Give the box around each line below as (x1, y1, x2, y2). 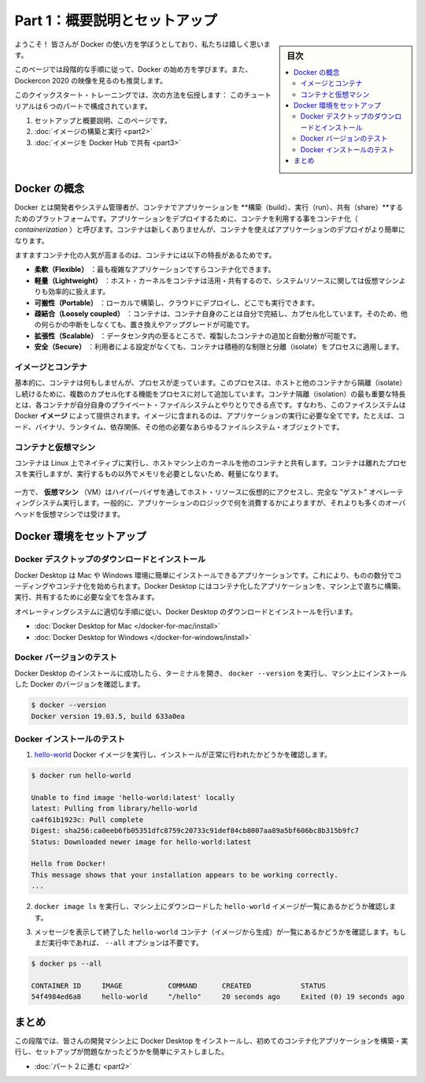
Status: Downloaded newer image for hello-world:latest (31, 837, 252, 847)
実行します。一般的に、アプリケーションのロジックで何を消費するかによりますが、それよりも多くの (62, 498, 386, 508)
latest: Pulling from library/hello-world (31, 804, 198, 813)
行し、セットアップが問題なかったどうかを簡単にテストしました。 (14, 1047, 228, 1056)
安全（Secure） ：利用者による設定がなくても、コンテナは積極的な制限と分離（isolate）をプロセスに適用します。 (34, 342, 404, 352)
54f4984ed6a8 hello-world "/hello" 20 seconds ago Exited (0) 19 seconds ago (31, 992, 405, 1001)
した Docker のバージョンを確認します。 (14, 679, 145, 689)
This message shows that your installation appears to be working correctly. (31, 870, 338, 879)
